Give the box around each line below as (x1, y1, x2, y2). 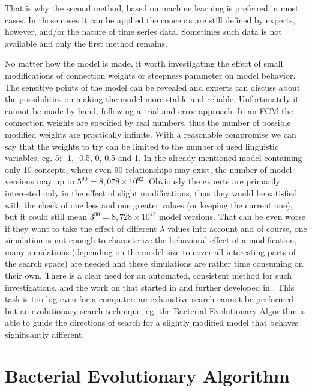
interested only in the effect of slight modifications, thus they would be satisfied (5, 186, 298, 199)
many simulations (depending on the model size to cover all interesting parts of (5, 245, 296, 258)
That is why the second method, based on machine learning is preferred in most (5, 2, 299, 14)
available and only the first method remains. (5, 37, 167, 49)
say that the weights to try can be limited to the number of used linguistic (5, 139, 279, 152)
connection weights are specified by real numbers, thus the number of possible (5, 116, 291, 129)
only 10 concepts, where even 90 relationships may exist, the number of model (5, 163, 292, 175)
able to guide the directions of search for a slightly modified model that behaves (5, 316, 299, 329)
